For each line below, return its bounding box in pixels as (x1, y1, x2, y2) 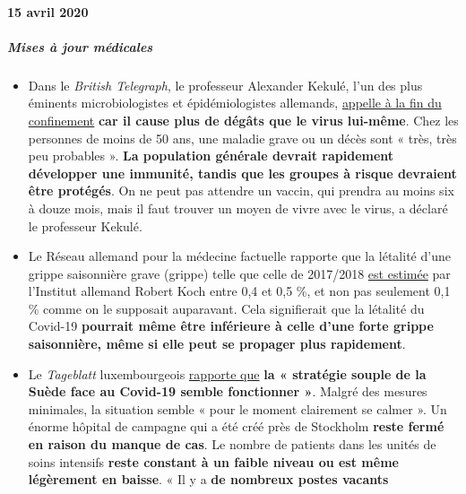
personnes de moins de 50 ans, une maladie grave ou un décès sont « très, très (28, 128, 457, 147)
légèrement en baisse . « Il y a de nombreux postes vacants (28, 470, 389, 489)
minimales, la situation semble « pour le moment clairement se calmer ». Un (28, 399, 447, 418)
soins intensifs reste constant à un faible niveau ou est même (28, 452, 399, 471)
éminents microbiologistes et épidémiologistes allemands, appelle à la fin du (28, 93, 442, 112)
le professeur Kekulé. (28, 216, 142, 235)
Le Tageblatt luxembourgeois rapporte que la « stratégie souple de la (28, 364, 427, 383)
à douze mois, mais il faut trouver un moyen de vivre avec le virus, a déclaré (28, 198, 448, 217)
